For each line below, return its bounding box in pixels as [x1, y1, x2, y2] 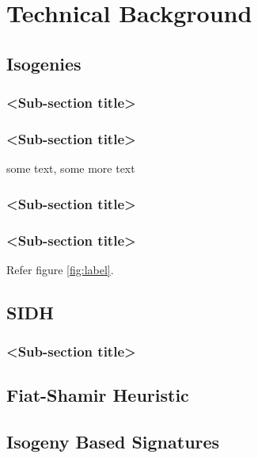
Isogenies [6, 51, 82, 75]
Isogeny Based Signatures [6, 429, 220, 454]
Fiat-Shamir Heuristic [6, 383, 189, 407]
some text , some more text [6, 160, 135, 177]
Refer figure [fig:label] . [6, 261, 114, 277]
